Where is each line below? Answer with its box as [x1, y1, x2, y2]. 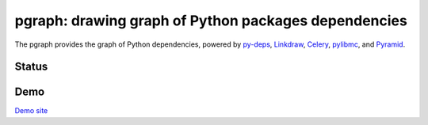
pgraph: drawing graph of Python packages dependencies [14, 12, 407, 29]
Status [14, 60, 48, 74]
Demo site [14, 106, 48, 116]
